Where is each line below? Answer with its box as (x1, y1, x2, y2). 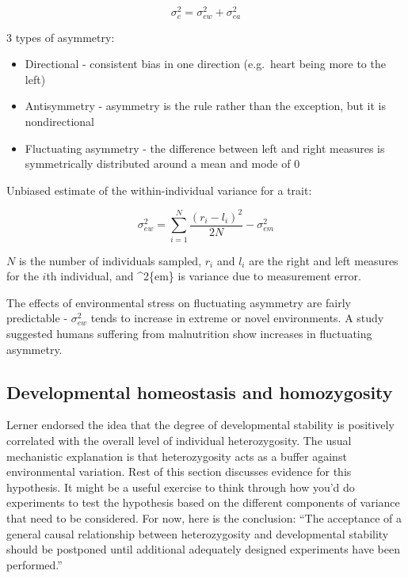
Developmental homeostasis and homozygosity (6, 379, 393, 404)
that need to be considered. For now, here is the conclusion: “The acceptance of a (6, 509, 402, 526)
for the (6, 268, 39, 284)
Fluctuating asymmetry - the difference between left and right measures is (25, 139, 385, 156)
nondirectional (25, 112, 94, 129)
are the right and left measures (249, 252, 398, 268)
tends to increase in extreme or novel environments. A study (90, 310, 384, 326)
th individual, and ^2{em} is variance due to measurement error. (46, 268, 361, 284)
